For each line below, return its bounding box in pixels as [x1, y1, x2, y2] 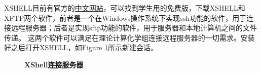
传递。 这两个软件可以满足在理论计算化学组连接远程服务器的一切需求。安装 [4, 32, 255, 43]
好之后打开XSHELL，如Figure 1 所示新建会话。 [4, 42, 158, 53]
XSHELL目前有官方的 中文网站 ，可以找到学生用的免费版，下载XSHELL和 [4, 3, 245, 13]
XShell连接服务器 [24, 59, 84, 69]
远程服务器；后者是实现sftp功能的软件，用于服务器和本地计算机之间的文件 [11, 22, 257, 33]
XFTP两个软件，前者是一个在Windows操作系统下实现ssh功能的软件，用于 [4, 12, 247, 23]
